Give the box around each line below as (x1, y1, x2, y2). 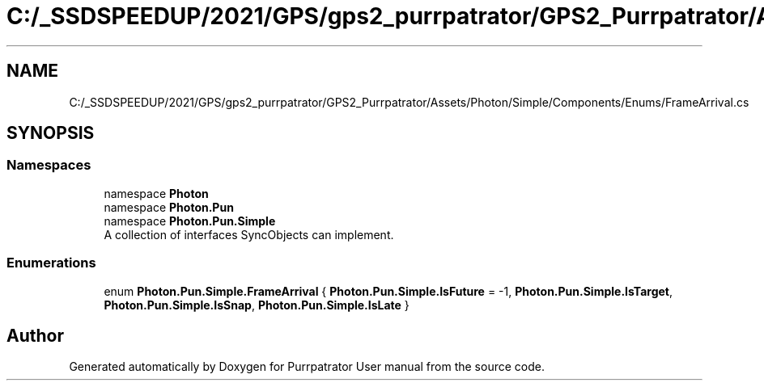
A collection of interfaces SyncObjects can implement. (104, 227, 394, 242)
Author (6, 325, 64, 346)
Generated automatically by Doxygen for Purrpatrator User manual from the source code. (69, 360, 545, 374)
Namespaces (6, 157, 91, 174)
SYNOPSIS (6, 123, 95, 144)
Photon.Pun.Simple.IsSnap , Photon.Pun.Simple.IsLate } (104, 297, 410, 312)
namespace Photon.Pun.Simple (104, 213, 276, 228)
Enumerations (6, 254, 96, 271)
